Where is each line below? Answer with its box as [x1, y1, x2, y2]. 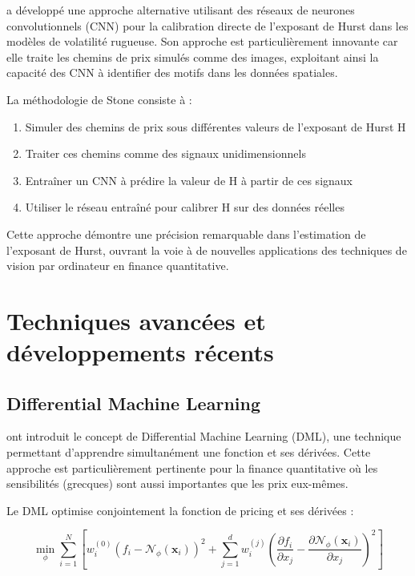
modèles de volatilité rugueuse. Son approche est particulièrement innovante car [6, 33, 398, 50]
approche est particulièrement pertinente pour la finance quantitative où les [6, 459, 378, 476]
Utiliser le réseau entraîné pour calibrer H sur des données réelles [25, 199, 344, 215]
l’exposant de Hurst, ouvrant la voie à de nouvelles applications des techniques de [6, 241, 407, 258]
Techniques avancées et [6, 304, 266, 336]
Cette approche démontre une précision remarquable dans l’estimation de [6, 225, 366, 242]
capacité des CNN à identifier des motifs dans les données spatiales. [6, 64, 338, 81]
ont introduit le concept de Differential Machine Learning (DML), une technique [6, 428, 401, 445]
